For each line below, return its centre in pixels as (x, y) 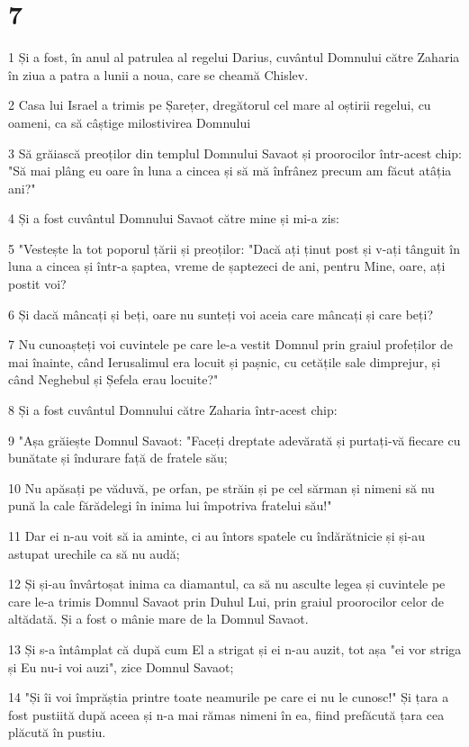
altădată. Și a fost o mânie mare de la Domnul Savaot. (158, 619)
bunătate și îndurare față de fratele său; (118, 458)
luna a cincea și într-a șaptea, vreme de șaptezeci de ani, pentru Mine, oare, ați (227, 266)
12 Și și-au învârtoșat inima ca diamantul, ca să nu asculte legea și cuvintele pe (227, 584)
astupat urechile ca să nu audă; (94, 553)
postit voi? (37, 284)
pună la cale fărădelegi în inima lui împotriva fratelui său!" (170, 505)
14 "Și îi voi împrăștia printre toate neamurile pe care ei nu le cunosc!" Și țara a (229, 697)
